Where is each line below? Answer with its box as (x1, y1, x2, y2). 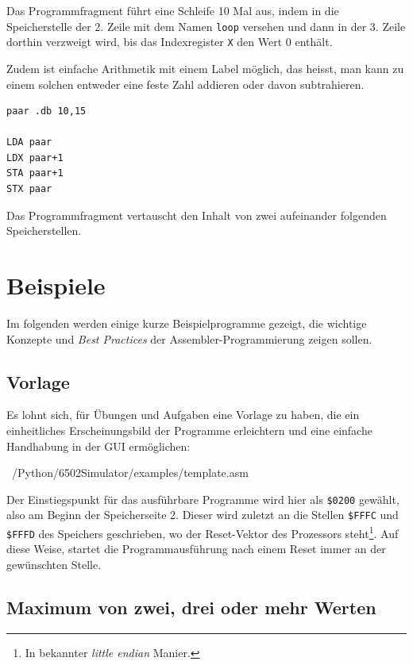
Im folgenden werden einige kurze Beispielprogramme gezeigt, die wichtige (6, 314, 367, 331)
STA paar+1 (6, 167, 64, 179)
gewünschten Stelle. (6, 555, 102, 572)
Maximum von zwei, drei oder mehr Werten (6, 594, 376, 619)
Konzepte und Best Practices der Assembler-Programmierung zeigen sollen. (6, 330, 372, 347)
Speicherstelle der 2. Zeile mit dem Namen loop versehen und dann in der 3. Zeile (6, 17, 406, 34)
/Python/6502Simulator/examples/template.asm (11, 464, 249, 481)
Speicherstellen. (6, 222, 82, 239)
